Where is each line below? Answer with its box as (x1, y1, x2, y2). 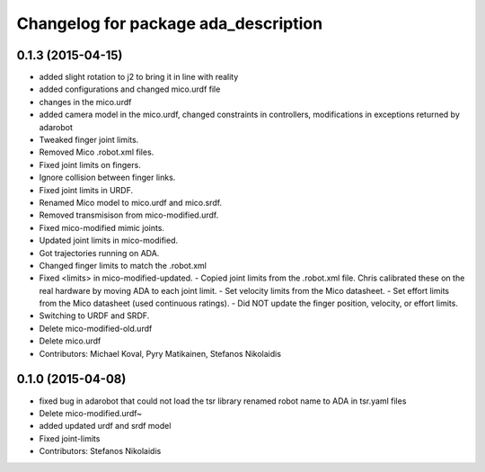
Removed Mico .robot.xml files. (39, 147, 154, 157)
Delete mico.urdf (39, 335, 101, 346)
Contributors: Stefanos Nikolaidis (39, 446, 162, 457)
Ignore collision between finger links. (39, 172, 176, 183)
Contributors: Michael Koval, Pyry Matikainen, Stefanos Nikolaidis (39, 348, 282, 359)
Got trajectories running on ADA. (39, 247, 160, 258)
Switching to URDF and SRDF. (39, 310, 150, 321)
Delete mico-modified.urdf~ (39, 407, 143, 418)
